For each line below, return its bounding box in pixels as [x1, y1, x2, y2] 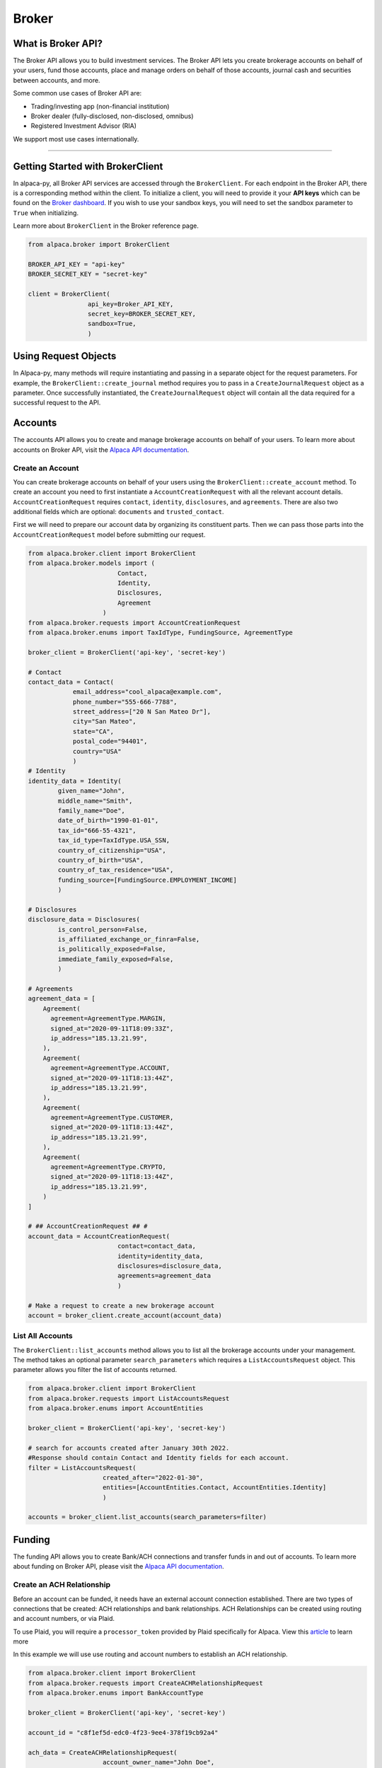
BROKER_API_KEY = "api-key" [28, 260, 125, 269]
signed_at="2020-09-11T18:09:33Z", [50, 1024, 174, 1033]
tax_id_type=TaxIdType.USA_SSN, [57, 837, 170, 844]
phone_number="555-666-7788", [72, 697, 178, 706]
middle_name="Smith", [57, 796, 133, 805]
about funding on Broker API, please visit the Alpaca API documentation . [13, 1562, 224, 1571]
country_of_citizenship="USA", [57, 846, 166, 854]
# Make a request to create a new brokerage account [28, 1301, 215, 1310]
